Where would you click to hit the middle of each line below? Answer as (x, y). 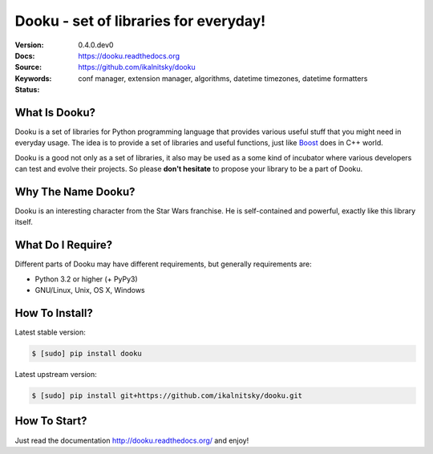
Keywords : (33, 78)
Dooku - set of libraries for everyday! (140, 21)
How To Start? (51, 421)
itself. (24, 222)
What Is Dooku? (55, 112)
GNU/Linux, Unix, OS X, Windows (90, 290)
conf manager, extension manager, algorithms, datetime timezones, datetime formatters (223, 78)
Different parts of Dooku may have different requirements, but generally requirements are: (163, 264)
